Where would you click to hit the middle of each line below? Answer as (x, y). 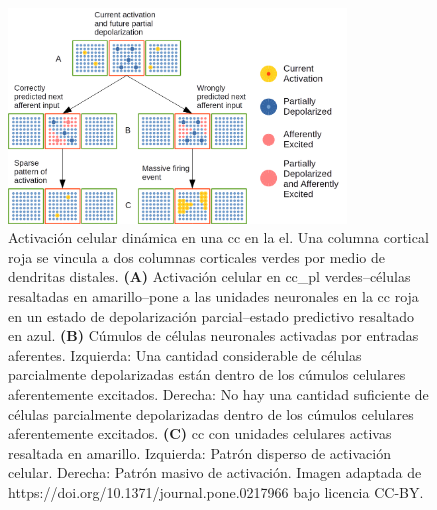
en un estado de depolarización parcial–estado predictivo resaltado (211, 315)
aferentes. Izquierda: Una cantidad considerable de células (185, 354)
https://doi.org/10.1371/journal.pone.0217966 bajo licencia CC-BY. (216, 491)
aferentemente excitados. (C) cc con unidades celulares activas (200, 433)
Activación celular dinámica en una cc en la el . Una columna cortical (218, 237)
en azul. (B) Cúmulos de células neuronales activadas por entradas (213, 335)
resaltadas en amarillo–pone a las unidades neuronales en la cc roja (213, 296)
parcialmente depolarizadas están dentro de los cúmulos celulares (207, 374)
